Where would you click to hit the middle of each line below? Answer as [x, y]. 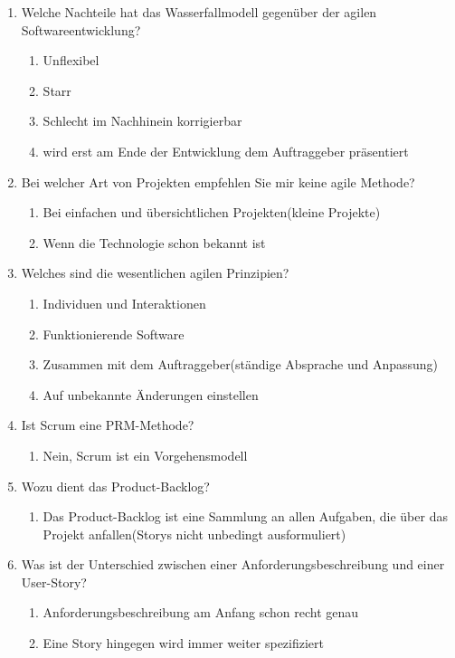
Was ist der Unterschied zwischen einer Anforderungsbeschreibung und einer [233, 564]
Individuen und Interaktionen [124, 303]
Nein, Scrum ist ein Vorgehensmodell [145, 455]
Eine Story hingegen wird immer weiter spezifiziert [184, 643]
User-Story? [54, 582]
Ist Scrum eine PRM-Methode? [108, 425]
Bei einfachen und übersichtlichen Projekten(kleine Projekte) [212, 212]
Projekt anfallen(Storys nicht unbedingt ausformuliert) [194, 534]
